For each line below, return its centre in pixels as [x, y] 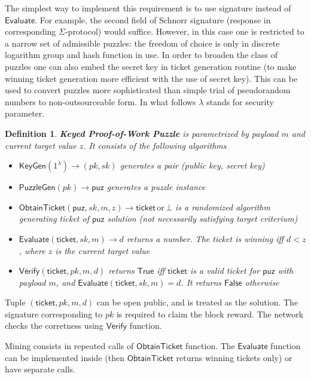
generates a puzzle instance [156, 187]
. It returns [201, 282]
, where [32, 250]
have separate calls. [40, 369]
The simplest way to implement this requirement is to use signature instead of [148, 8]
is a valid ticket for [225, 271]
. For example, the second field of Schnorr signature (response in [153, 19]
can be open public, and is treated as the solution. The [197, 302]
